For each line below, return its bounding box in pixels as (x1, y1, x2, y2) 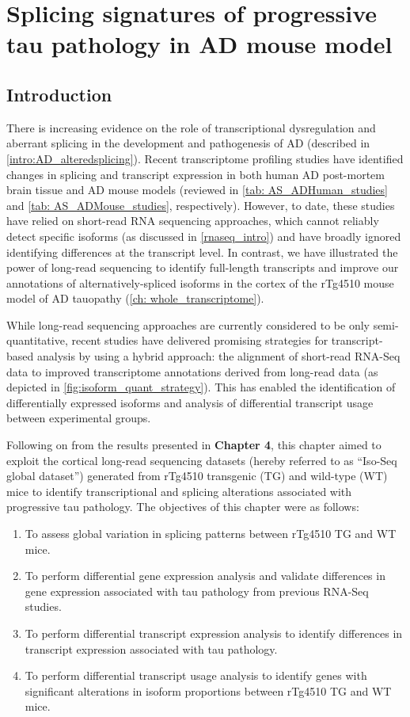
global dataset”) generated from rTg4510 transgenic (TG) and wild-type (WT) (6, 467, 388, 484)
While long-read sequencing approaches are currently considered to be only (6, 316, 370, 333)
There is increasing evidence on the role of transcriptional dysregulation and (6, 119, 376, 135)
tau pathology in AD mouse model (6, 28, 393, 60)
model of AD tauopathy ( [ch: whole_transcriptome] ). (6, 290, 264, 307)
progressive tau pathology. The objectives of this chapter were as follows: (6, 498, 359, 515)
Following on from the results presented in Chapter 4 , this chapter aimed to (6, 437, 382, 453)
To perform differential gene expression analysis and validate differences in (25, 567, 385, 584)
